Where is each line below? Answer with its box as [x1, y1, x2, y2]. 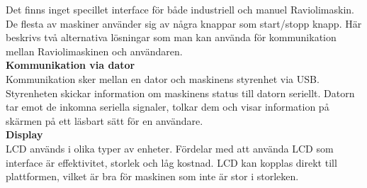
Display [6, 127, 43, 142]
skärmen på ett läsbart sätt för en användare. [6, 113, 203, 128]
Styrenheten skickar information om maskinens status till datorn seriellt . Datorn [6, 85, 355, 100]
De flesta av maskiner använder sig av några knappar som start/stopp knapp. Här [6, 16, 362, 31]
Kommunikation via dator [6, 57, 135, 72]
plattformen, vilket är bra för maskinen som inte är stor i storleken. [6, 169, 299, 184]
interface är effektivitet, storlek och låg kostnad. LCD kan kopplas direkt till [6, 155, 337, 170]
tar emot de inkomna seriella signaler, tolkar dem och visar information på [6, 99, 329, 114]
